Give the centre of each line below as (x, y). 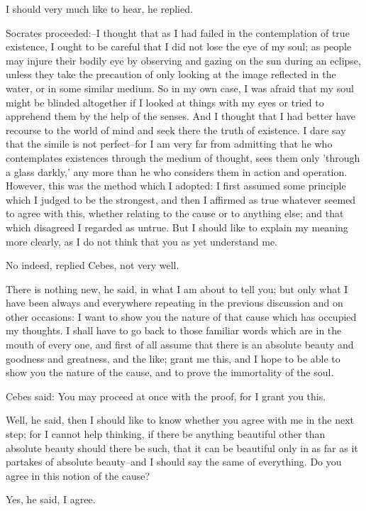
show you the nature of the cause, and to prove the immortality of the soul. (170, 372)
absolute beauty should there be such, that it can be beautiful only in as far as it (182, 447)
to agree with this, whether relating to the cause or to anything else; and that (175, 213)
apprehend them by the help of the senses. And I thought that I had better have (181, 116)
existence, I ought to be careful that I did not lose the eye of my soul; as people (179, 46)
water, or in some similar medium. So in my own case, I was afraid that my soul (180, 88)
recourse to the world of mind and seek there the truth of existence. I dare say (176, 130)
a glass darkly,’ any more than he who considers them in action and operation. (177, 171)
